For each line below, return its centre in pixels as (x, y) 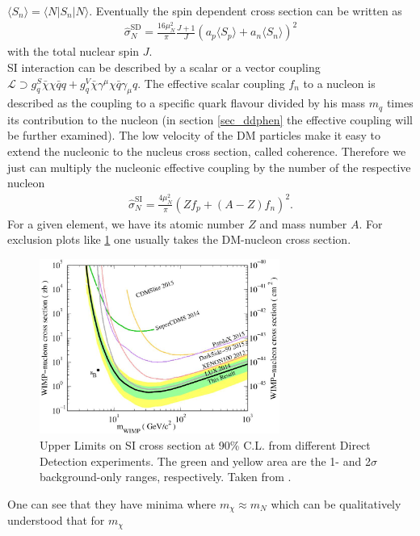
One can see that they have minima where (112, 503)
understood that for (56, 520)
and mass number (303, 223)
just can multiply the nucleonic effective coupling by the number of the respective (209, 167)
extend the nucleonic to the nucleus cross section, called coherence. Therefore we (207, 151)
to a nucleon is (339, 83)
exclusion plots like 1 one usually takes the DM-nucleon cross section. (179, 239)
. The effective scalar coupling (211, 83)
